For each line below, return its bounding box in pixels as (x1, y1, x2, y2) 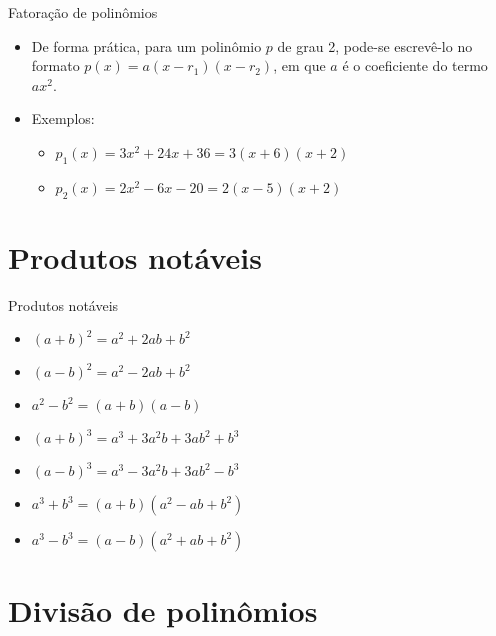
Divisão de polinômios (8, 590, 318, 631)
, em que (273, 55, 326, 76)
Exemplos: (31, 108, 95, 129)
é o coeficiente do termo (342, 55, 488, 76)
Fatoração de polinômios (8, 2, 158, 22)
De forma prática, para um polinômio (31, 35, 262, 56)
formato (31, 55, 80, 76)
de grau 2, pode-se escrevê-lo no (277, 35, 473, 56)
